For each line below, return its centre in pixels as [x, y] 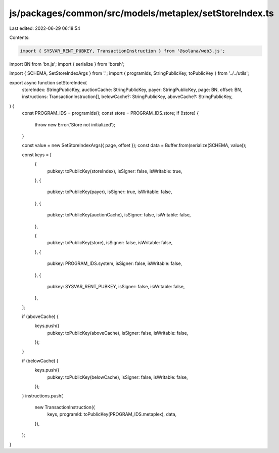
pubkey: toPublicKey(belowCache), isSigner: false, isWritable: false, [118, 377]
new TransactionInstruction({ [65, 407]
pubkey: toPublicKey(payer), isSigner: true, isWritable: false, [110, 192]
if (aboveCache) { [40, 316]
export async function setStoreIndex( [48, 82]
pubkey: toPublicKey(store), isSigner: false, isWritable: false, [110, 243]
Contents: [19, 37]
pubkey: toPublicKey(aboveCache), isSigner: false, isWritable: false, [118, 333]
